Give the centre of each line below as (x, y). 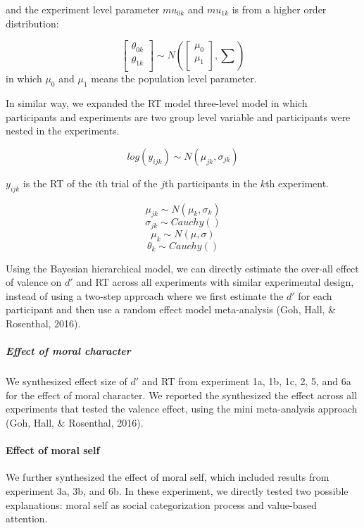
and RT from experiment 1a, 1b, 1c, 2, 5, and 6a (246, 381)
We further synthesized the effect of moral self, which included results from (168, 477)
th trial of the (128, 183)
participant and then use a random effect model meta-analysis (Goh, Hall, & (171, 309)
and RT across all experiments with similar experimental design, (215, 282)
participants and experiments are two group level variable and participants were (178, 117)
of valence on (34, 282)
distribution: (32, 23)
